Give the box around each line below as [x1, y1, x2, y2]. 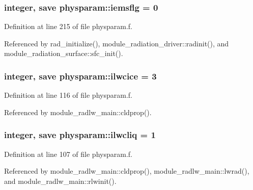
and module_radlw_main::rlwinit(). [4, 175, 117, 186]
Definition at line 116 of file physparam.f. [4, 90, 132, 100]
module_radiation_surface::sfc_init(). [4, 48, 123, 59]
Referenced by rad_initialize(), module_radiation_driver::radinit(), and [4, 38, 229, 48]
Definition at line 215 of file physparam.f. [4, 21, 132, 32]
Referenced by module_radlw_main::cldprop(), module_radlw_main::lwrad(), [4, 166, 249, 176]
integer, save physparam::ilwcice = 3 [4, 69, 157, 82]
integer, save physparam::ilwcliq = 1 [4, 128, 156, 141]
